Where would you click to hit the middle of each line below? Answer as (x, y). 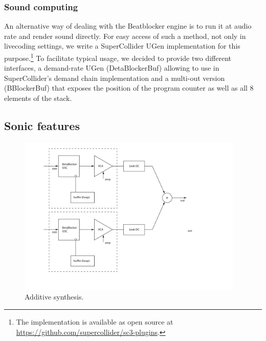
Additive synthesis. (54, 297)
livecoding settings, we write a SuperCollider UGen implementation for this (122, 46)
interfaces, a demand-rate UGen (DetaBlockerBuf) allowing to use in (112, 68)
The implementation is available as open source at (95, 322)
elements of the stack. (38, 98)
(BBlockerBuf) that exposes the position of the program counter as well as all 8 (129, 88)
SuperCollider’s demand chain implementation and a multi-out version (115, 78)
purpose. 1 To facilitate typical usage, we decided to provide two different (118, 57)
